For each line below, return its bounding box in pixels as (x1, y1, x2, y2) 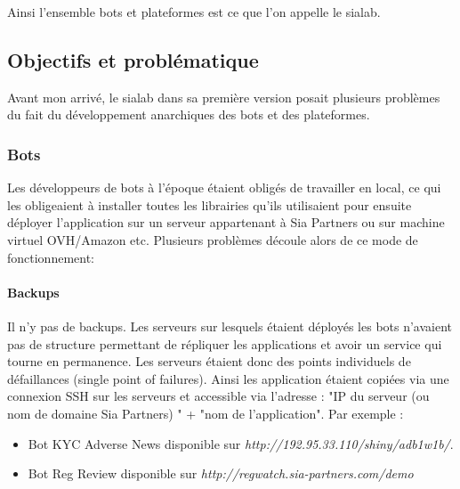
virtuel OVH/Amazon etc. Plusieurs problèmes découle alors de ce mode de (7, 230, 418, 249)
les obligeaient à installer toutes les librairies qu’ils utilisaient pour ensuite (7, 195, 412, 214)
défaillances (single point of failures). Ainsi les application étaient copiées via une (7, 369, 449, 387)
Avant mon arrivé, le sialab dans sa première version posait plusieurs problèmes (7, 87, 440, 106)
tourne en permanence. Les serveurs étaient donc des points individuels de (7, 352, 411, 371)
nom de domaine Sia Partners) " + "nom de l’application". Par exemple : (7, 403, 404, 422)
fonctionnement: (7, 248, 95, 266)
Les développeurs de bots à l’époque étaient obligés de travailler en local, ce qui (7, 178, 441, 197)
